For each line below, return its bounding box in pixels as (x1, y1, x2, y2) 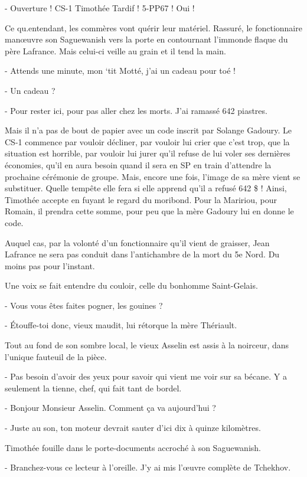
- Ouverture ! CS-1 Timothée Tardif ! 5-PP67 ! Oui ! (5, 2, 195, 14)
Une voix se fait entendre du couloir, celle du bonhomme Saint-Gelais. (5, 279, 258, 292)
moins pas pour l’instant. (5, 259, 95, 272)
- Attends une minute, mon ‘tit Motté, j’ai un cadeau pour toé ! (5, 64, 236, 77)
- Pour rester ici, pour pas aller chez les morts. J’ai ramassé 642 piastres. (5, 104, 267, 116)
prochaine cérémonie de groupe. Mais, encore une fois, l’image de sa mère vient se (5, 170, 301, 182)
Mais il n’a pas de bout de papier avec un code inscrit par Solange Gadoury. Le (5, 124, 292, 136)
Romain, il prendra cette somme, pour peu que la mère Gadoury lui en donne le (5, 205, 294, 217)
